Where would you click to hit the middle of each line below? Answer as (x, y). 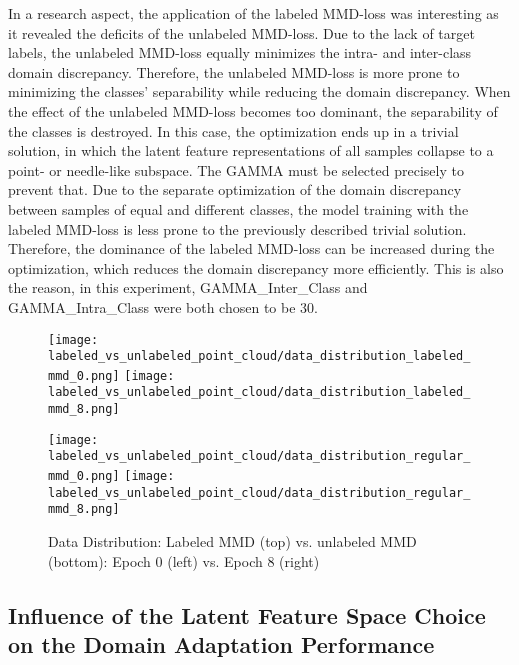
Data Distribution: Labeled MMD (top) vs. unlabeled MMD (232, 541)
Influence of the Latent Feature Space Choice (247, 614)
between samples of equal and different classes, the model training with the (238, 208)
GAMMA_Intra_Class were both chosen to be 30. (163, 306)
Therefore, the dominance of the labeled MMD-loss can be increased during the (251, 248)
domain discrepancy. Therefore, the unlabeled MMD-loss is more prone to (234, 71)
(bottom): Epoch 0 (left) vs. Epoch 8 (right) (184, 560)
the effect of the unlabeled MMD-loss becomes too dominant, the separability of (253, 110)
